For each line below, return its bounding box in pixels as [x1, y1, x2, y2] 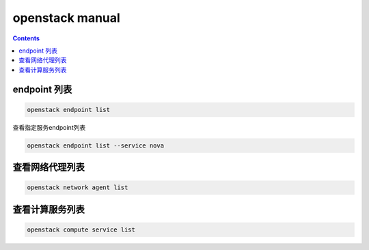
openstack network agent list [27, 184, 128, 191]
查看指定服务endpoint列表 [12, 123, 86, 131]
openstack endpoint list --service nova [27, 141, 164, 150]
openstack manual [12, 10, 121, 25]
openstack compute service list [27, 225, 136, 234]
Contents [12, 34, 40, 42]
